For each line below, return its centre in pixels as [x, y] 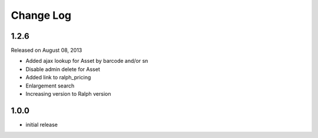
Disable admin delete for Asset [63, 69]
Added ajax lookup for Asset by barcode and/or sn [87, 61]
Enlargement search [50, 86]
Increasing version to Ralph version [68, 94]
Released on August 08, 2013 [47, 51]
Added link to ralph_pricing [58, 78]
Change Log [41, 15]
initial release [42, 124]
